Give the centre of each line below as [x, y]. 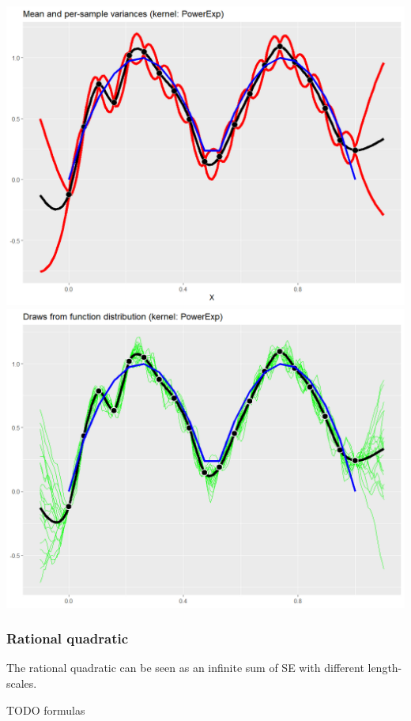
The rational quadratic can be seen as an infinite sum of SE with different [185, 668]
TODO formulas [46, 710]
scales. [22, 683]
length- [385, 668]
